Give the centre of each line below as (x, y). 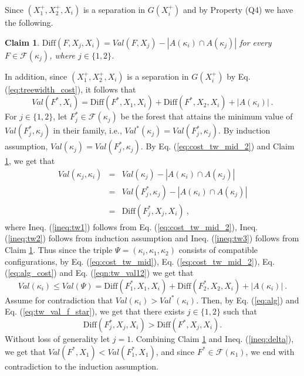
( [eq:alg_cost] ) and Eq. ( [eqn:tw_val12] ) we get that (99, 273)
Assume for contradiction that (59, 300)
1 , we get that (30, 161)
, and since (175, 351)
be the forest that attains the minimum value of (207, 116)
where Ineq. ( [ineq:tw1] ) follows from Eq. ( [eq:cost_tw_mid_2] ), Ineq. (131, 226)
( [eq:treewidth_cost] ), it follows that (70, 89)
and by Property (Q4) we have (238, 9)
